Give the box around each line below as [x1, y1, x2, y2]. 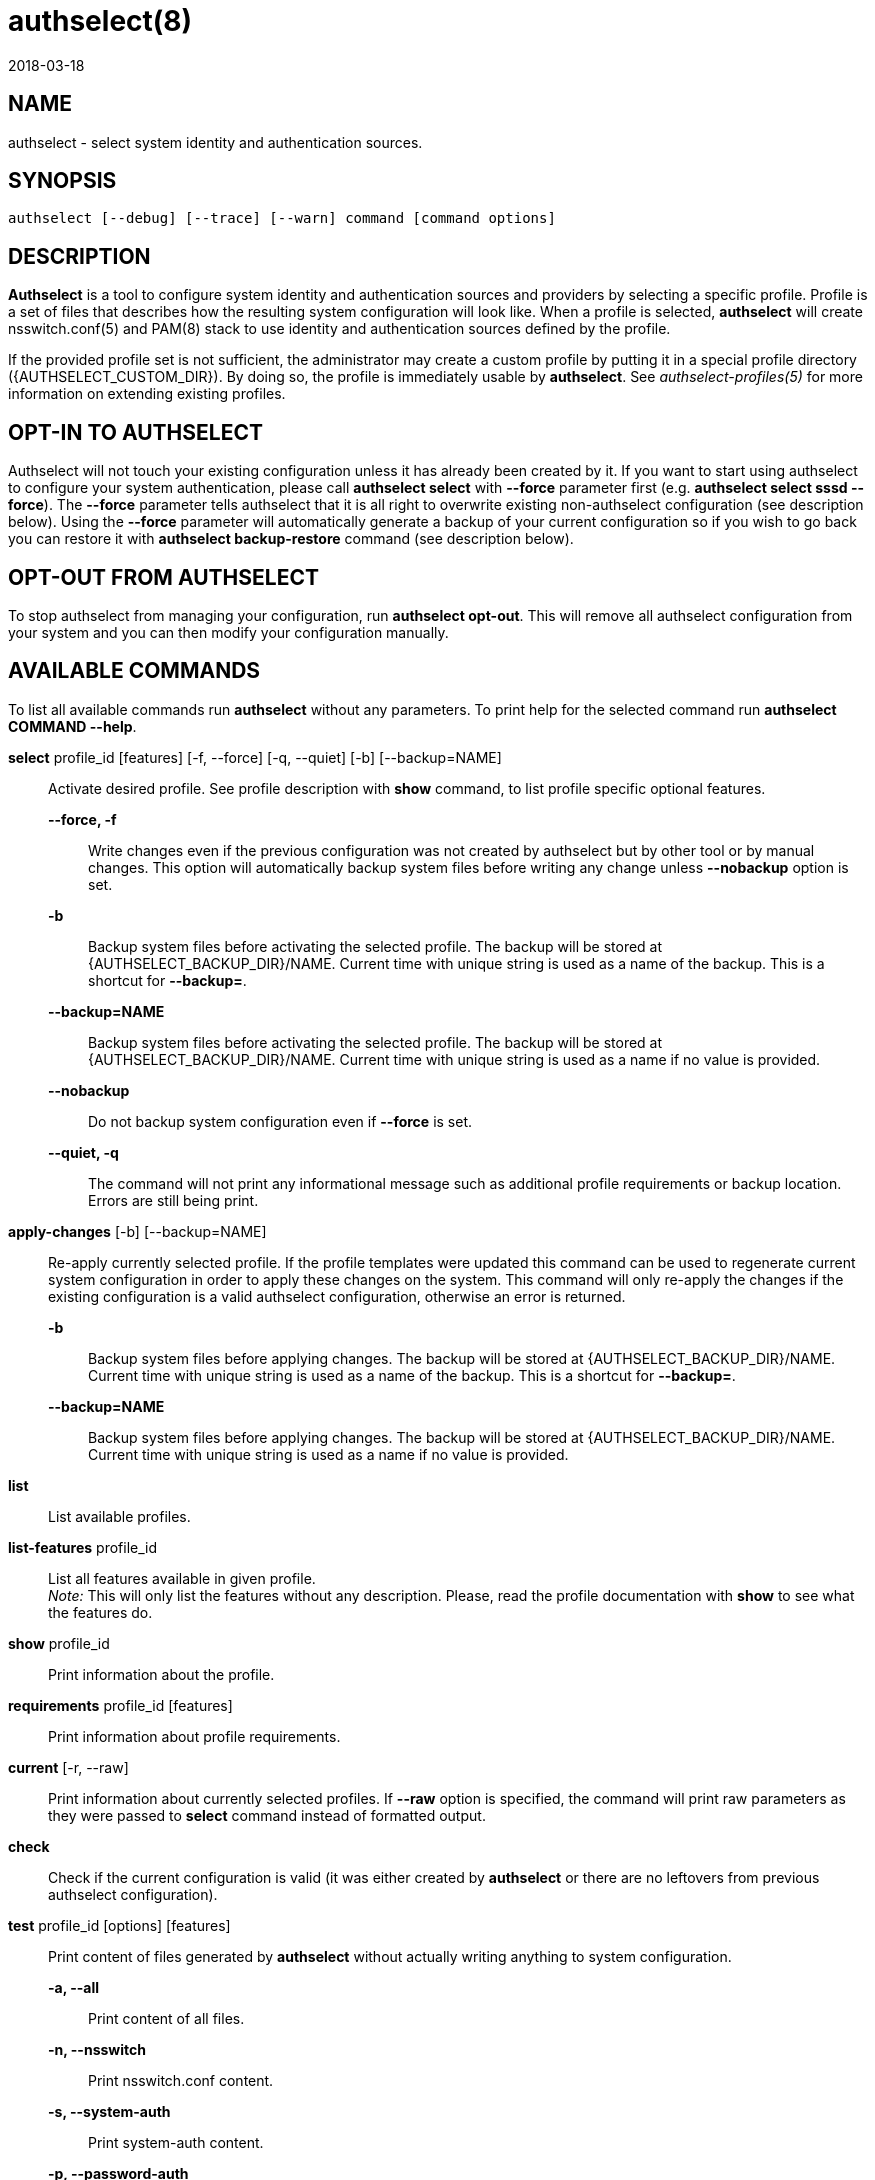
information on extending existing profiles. [8, 385, 286, 403]
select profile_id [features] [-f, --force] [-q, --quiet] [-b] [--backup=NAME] [8, 748, 502, 766]
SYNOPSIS [8, 168, 117, 194]
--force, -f [48, 810, 117, 828]
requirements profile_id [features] [8, 1696, 233, 1714]
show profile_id [8, 1634, 110, 1652]
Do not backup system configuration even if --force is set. [88, 1112, 473, 1130]
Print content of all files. [88, 2009, 245, 2027]
